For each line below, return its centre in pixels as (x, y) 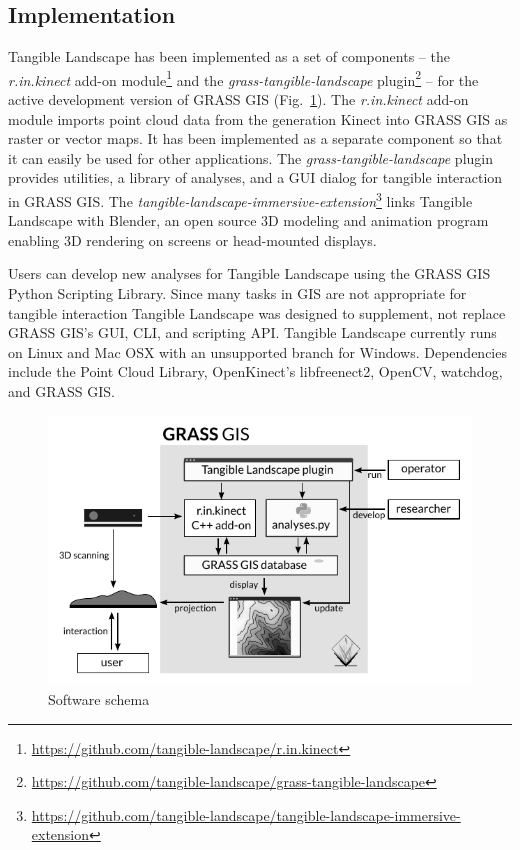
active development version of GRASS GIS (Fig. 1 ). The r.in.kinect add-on (238, 99)
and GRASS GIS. (61, 391)
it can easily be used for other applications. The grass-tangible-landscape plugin (251, 157)
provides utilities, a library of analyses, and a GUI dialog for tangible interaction (255, 177)
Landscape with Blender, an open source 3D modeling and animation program (248, 220)
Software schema (99, 699)
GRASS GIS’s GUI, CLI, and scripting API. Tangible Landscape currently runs (252, 332)
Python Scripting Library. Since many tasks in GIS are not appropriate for (237, 293)
